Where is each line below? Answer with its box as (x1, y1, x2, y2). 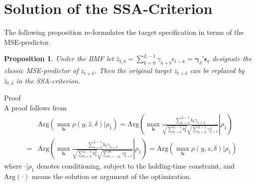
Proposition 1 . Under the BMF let (4, 53, 114, 64)
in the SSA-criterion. (16, 75, 81, 86)
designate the (212, 53, 252, 64)
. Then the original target (94, 65, 172, 76)
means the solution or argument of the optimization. (32, 171, 191, 182)
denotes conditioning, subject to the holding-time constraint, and (36, 161, 235, 171)
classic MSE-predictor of (4, 65, 79, 76)
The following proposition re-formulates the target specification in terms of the (4, 27, 244, 37)
